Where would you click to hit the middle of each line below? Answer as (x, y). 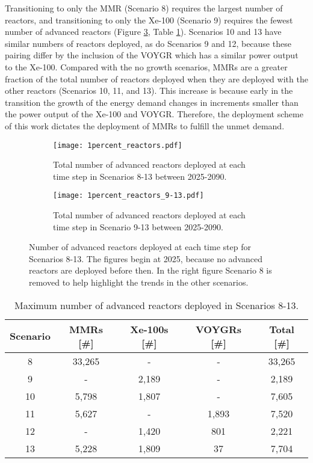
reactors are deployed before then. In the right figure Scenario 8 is (150, 270)
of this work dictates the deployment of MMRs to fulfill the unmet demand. (145, 125)
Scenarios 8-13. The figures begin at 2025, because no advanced (146, 258)
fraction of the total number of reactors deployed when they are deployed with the (156, 78)
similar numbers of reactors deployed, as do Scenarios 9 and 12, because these (148, 43)
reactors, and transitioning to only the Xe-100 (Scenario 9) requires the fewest (149, 20)
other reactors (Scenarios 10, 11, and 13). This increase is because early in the (149, 90)
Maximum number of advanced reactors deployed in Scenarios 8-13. (156, 305)
